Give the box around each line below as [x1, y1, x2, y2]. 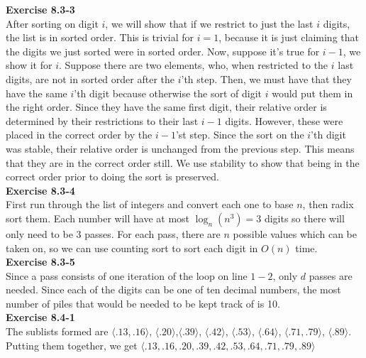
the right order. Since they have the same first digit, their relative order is [6, 99, 327, 114]
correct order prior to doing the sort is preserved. [6, 169, 219, 184]
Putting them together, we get [6, 337, 138, 352]
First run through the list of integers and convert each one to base [6, 197, 294, 212]
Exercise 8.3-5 [6, 254, 75, 269]
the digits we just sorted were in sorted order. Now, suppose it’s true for [6, 43, 320, 58]
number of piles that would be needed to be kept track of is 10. [6, 295, 280, 310]
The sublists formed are [6, 324, 109, 339]
